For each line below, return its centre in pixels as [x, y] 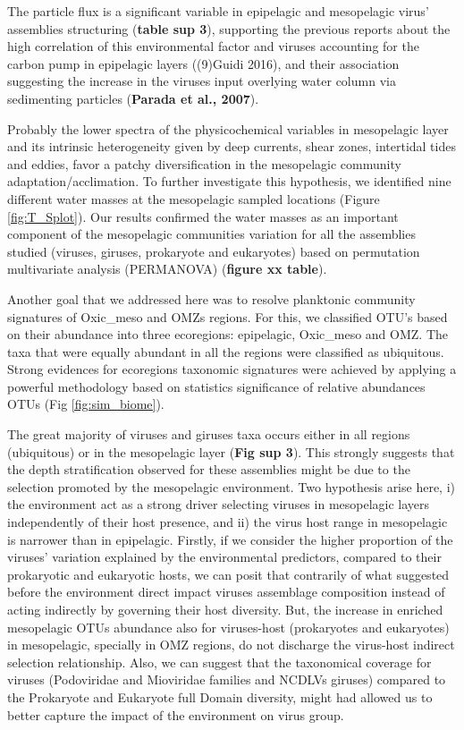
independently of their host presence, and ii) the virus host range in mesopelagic [228, 522]
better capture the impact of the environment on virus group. [176, 714]
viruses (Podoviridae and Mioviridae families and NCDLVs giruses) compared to [227, 679]
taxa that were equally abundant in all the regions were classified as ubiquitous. [226, 351]
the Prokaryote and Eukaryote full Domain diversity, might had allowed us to [220, 696]
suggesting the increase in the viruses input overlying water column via [202, 81]
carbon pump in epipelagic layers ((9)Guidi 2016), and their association [203, 63]
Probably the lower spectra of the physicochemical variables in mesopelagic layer [228, 128]
